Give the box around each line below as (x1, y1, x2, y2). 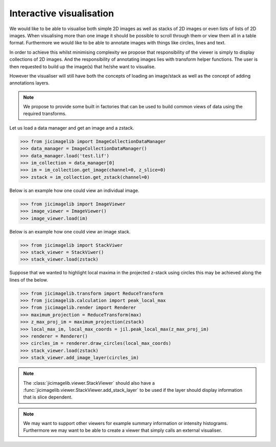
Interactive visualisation (9, 8, 114, 19)
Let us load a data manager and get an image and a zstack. (9, 125, 134, 131)
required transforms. (23, 110, 66, 117)
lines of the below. (9, 276, 48, 283)
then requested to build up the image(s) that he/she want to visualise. (9, 63, 156, 69)
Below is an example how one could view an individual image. (9, 187, 140, 194)
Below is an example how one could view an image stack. (9, 228, 131, 234)
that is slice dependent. (23, 394, 73, 401)
